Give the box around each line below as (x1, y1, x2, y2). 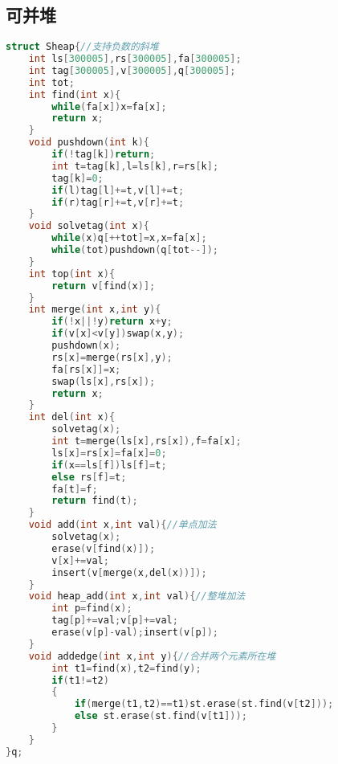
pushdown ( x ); (51, 340, 121, 352)
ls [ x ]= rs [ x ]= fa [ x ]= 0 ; (51, 447, 167, 459)
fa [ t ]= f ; (51, 483, 98, 495)
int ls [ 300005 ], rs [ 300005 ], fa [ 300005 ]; (28, 53, 242, 65)
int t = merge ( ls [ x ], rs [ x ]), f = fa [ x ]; (51, 435, 242, 447)
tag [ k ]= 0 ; (51, 172, 104, 184)
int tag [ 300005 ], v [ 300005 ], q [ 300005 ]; (28, 64, 236, 76)
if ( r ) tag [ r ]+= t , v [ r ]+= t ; (51, 196, 185, 208)
